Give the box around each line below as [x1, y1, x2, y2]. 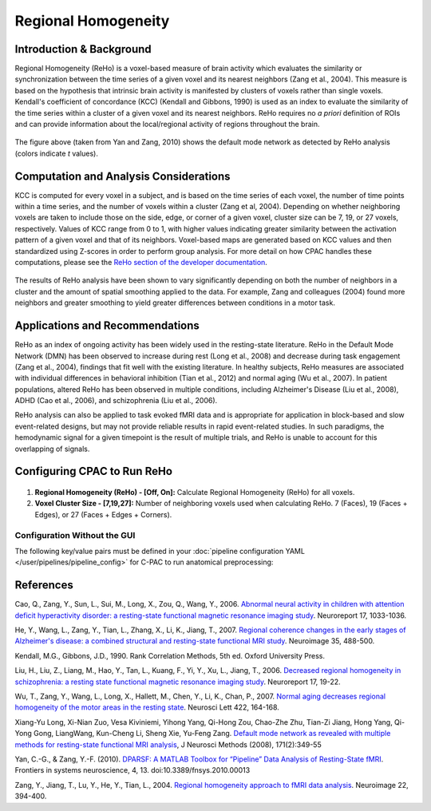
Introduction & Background [14, 42, 152, 56]
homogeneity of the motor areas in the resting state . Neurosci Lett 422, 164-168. [14, 702, 279, 712]
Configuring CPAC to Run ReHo [14, 465, 173, 478]
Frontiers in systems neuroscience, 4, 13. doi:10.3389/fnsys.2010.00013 [14, 766, 251, 775]
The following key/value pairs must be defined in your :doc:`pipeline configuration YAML [14, 546, 305, 556]
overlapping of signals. [14, 444, 90, 453]
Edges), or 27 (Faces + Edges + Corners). [34, 509, 172, 519]
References [14, 579, 73, 592]
